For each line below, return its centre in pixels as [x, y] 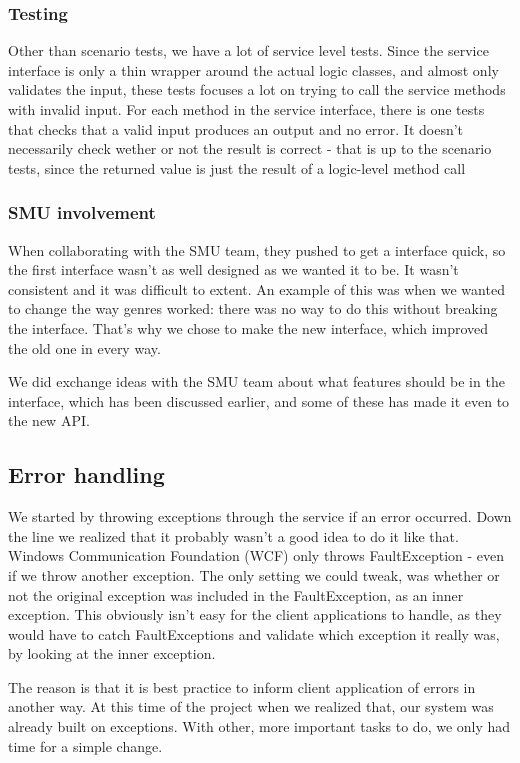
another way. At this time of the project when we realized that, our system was [251, 706]
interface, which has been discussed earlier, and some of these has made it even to [259, 400]
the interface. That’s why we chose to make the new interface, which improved [248, 327]
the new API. [49, 420]
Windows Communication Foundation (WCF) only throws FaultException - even [256, 555]
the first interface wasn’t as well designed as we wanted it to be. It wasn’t [233, 269]
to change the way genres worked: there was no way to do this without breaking [253, 308]
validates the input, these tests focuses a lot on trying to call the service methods [257, 89]
